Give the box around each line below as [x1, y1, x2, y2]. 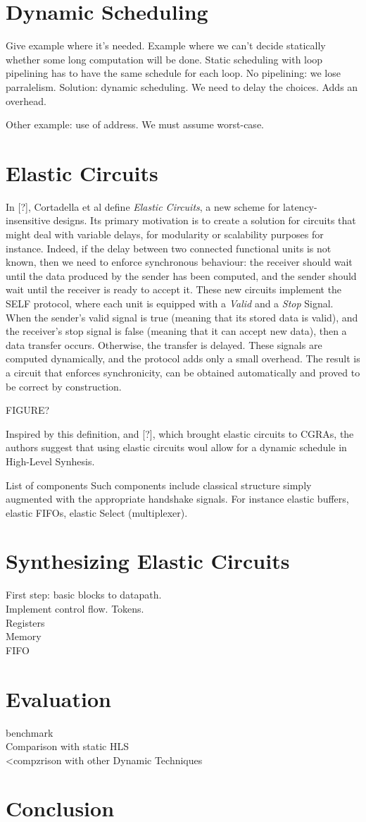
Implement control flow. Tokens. [6, 601, 144, 615]
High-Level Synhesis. [6, 453, 95, 468]
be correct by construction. [6, 379, 122, 393]
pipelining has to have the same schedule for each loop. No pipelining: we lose [6, 66, 341, 80]
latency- [283, 199, 317, 214]
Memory [6, 629, 42, 644]
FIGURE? [6, 403, 50, 417]
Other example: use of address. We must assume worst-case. [6, 117, 264, 132]
